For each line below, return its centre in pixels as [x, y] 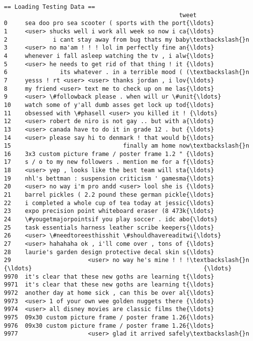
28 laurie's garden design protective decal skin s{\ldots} [109, 252]
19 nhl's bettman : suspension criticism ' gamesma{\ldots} [109, 178]
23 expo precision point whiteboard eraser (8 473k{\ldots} [109, 211]
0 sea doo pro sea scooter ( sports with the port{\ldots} [109, 23]
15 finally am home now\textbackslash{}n [127, 146]
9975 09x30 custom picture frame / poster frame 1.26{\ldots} [109, 317]
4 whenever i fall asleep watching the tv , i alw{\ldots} [109, 56]
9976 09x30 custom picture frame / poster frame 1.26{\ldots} [109, 326]
